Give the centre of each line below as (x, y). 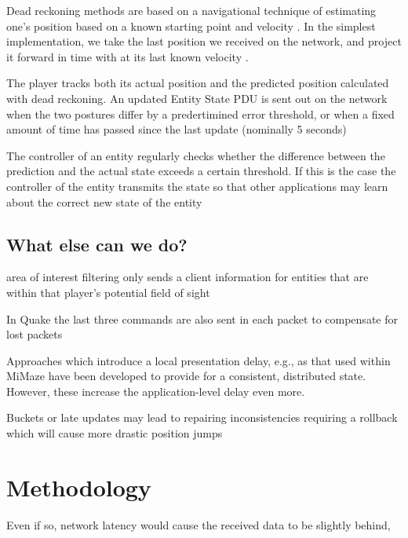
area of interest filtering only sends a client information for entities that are (188, 277)
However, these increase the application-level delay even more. (156, 391)
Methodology (79, 487)
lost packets (35, 334)
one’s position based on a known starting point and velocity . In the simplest (191, 26)
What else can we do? (97, 244)
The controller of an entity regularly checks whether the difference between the (196, 155)
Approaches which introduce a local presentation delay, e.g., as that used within (199, 360)
